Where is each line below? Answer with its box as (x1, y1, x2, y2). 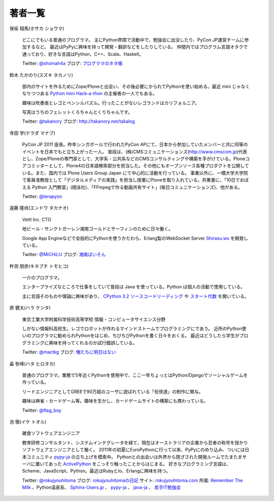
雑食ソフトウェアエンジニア (22, 430, 80, 436)
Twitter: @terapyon (22, 193, 62, 199)
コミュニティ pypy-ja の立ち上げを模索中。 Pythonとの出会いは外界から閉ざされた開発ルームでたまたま (26, 454, 243, 460)
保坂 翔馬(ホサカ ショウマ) (9, 25, 64, 31)
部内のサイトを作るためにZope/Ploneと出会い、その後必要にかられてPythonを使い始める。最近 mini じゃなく (22, 83, 250, 89)
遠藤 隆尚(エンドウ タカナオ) (9, 205, 69, 211)
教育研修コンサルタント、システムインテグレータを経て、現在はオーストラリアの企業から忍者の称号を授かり (22, 439, 248, 446)
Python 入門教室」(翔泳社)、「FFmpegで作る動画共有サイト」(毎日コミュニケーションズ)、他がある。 (32, 184, 243, 190)
